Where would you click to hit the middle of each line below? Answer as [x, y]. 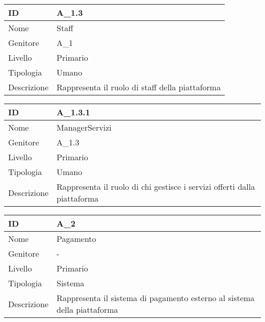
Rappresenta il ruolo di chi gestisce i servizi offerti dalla [156, 187]
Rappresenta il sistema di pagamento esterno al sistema [156, 298]
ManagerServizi [84, 127]
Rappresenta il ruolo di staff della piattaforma [139, 87]
